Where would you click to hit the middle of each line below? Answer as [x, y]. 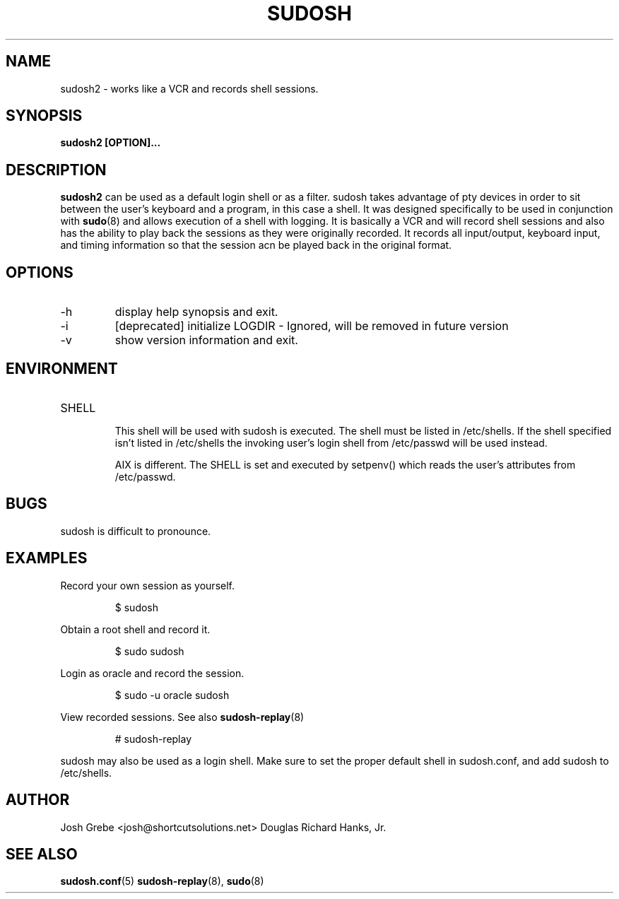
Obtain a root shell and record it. [135, 629]
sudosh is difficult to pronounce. [136, 531]
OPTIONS [40, 272]
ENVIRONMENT [62, 368]
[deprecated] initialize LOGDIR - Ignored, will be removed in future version [312, 326]
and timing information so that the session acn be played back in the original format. [256, 245]
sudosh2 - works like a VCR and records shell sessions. [189, 88]
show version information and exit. [206, 340]
